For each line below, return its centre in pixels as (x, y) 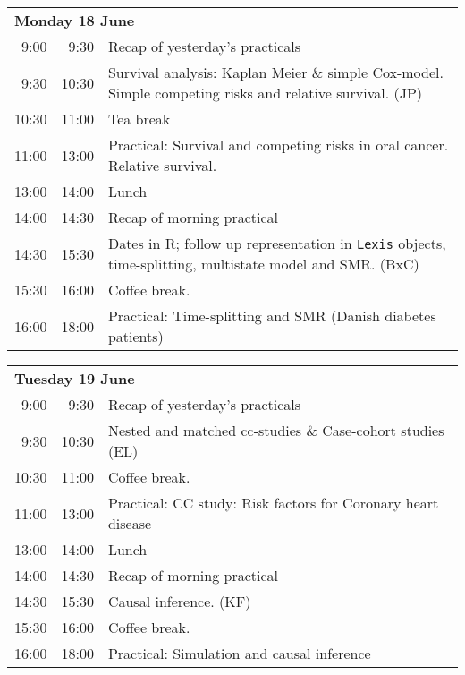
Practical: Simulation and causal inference (239, 653)
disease (130, 523)
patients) (135, 336)
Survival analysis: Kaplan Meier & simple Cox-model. (275, 72)
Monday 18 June (75, 20)
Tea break (139, 119)
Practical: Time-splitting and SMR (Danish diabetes (272, 316)
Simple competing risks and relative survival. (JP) (265, 93)
